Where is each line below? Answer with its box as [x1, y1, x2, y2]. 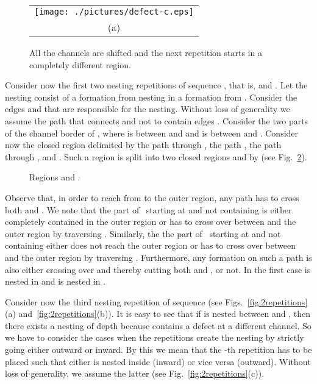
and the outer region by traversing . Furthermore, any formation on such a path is [5, 251, 312, 263]
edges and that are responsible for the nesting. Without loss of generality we [5, 102, 290, 115]
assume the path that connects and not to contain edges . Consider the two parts [5, 114, 308, 127]
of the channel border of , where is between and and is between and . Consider [5, 126, 299, 139]
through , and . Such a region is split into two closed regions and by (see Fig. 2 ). [5, 150, 307, 163]
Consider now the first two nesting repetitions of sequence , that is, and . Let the [5, 79, 308, 91]
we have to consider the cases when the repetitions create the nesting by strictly [5, 331, 304, 344]
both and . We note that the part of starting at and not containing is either [5, 203, 292, 216]
